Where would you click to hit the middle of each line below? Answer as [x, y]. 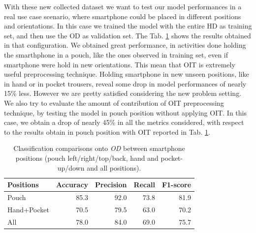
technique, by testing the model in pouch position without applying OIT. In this [126, 112]
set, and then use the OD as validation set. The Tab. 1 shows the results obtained [128, 35]
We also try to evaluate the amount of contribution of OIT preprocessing [114, 102]
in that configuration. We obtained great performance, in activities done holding [125, 45]
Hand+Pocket [28, 209]
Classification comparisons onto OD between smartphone [99, 148]
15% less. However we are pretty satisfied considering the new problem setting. [123, 93]
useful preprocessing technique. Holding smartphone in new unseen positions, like [127, 74]
